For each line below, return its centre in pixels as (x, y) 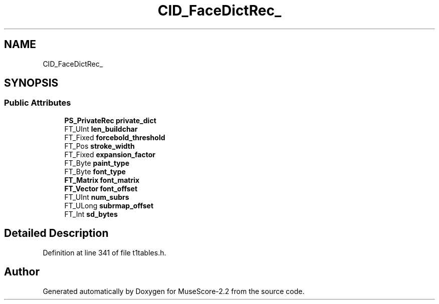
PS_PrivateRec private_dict (110, 120)
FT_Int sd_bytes (91, 214)
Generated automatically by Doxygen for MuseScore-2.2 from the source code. (174, 291)
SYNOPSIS (31, 83)
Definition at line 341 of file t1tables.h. (104, 252)
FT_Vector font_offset (101, 188)
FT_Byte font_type (95, 171)
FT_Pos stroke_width (99, 146)
